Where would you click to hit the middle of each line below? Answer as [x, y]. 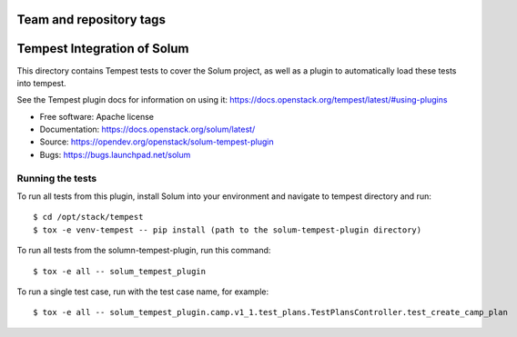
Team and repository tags [91, 20]
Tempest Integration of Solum [103, 49]
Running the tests [57, 178]
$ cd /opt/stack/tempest [88, 217]
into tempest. [42, 83]
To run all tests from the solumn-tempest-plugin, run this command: [144, 251]
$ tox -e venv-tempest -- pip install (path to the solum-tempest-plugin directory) [228, 230]
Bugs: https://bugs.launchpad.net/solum [115, 154]
